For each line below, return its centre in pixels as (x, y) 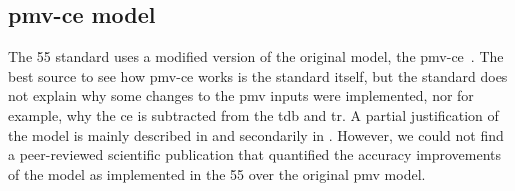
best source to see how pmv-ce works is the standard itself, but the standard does (258, 75)
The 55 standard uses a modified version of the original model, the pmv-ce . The (256, 56)
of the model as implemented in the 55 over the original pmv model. (217, 173)
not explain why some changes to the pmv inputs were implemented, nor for (241, 95)
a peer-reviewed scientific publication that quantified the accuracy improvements (255, 154)
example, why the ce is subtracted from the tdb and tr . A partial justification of (253, 114)
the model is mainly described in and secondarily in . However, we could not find (256, 134)
